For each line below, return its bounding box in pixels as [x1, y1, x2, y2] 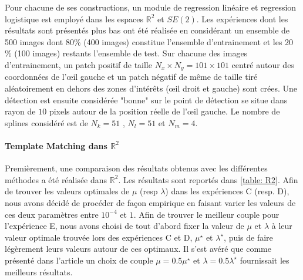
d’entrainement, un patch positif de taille [5, 58, 152, 70]
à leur [271, 220, 292, 232]
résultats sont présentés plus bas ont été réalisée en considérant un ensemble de [5, 24, 290, 36]
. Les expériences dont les [196, 12, 288, 25]
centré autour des [231, 58, 294, 70]
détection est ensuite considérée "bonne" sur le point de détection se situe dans [5, 93, 288, 106]
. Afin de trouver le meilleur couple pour [133, 208, 280, 220]
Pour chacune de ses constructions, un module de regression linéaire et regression [5, 1, 297, 13]
